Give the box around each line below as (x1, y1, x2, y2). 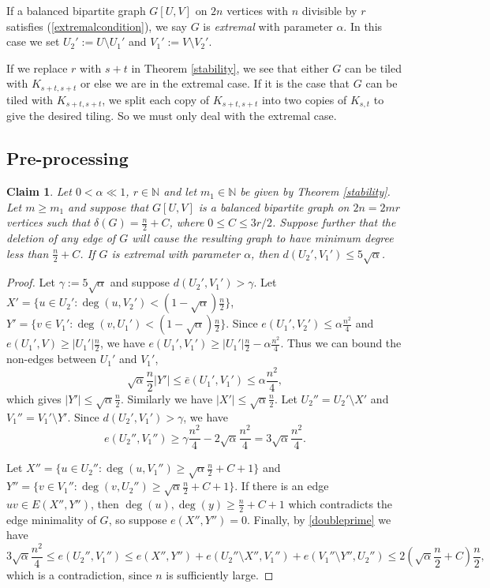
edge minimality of (6, 511, 96, 527)
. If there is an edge (234, 478, 329, 494)
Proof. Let (6, 274, 55, 290)
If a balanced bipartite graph (6, 2, 146, 18)
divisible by (301, 2, 357, 18)
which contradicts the (288, 495, 393, 511)
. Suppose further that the (272, 214, 396, 230)
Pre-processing (6, 146, 129, 170)
